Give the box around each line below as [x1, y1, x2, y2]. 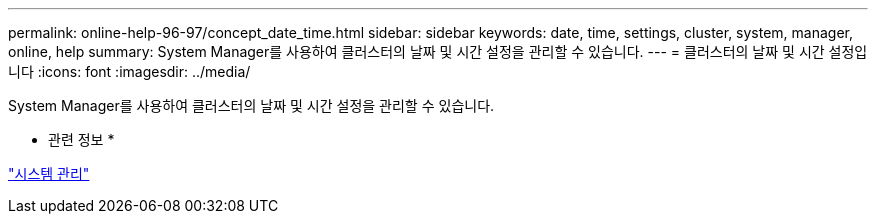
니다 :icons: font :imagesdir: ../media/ [8, 63, 251, 80]
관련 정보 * [48, 131, 115, 148]
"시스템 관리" [8, 165, 90, 182]
